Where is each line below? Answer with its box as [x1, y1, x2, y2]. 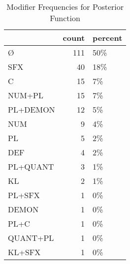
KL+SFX [8, 246, 41, 258]
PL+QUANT [8, 161, 54, 172]
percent [93, 32, 123, 43]
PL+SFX [8, 189, 40, 201]
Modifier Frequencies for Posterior [6, 1, 124, 12]
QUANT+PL [8, 232, 54, 243]
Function [50, 12, 80, 24]
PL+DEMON [8, 104, 55, 115]
